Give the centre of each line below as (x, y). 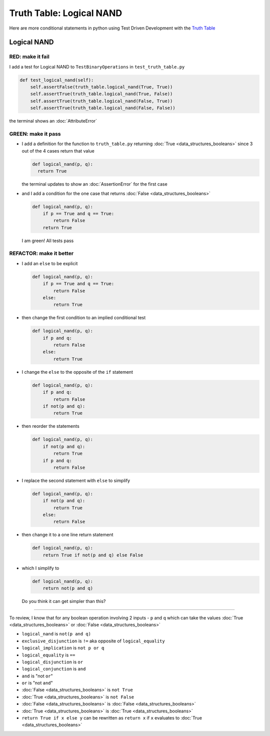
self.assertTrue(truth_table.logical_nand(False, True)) (101, 101)
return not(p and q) (68, 588)
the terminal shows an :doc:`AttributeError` (53, 121)
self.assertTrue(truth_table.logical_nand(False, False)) (103, 108)
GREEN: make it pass (35, 134)
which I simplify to (40, 568)
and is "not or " (37, 676)
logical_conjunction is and (54, 669)
